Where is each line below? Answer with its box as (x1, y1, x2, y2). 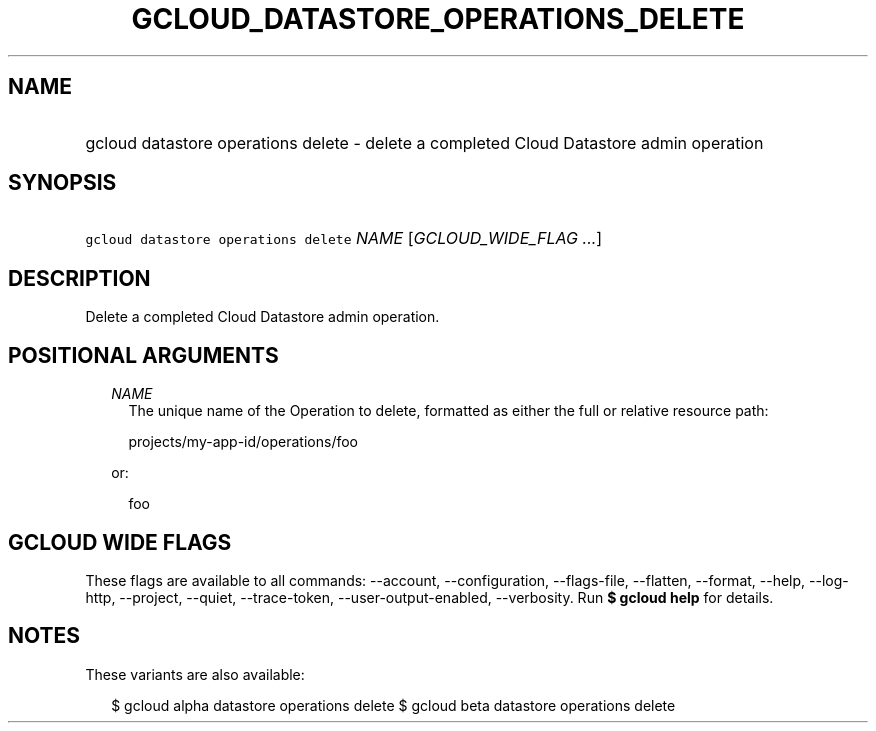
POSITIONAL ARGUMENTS (8, 342, 279, 368)
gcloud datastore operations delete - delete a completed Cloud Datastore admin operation (85, 132, 764, 153)
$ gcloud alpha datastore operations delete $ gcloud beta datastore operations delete (111, 696, 676, 714)
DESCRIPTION (8, 265, 151, 291)
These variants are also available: (85, 665, 305, 683)
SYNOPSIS (8, 170, 117, 196)
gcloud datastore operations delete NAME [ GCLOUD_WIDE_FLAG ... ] (85, 228, 603, 249)
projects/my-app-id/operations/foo (128, 433, 358, 451)
